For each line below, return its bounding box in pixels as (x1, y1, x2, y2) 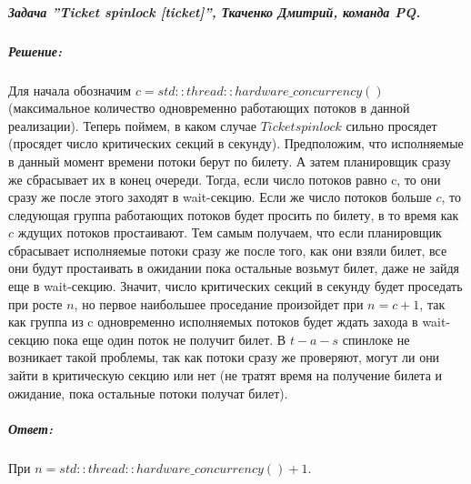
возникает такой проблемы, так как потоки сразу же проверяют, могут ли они (8, 348, 440, 367)
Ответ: (8, 418, 53, 438)
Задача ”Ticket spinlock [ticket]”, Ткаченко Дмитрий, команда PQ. (8, 2, 421, 21)
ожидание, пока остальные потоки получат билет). (8, 383, 288, 402)
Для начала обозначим (8, 80, 132, 99)
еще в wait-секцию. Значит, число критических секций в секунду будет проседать (8, 277, 463, 296)
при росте (8, 294, 63, 313)
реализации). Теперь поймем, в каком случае (8, 116, 256, 135)
